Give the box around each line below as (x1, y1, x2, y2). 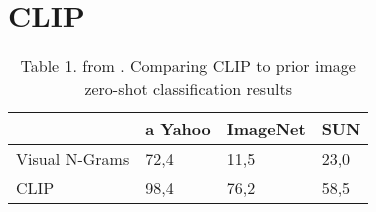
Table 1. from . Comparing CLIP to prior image (20, 54, 356, 78)
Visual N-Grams (16, 147, 130, 171)
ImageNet (226, 117, 306, 141)
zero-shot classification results (84, 77, 293, 101)
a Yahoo (145, 117, 211, 141)
